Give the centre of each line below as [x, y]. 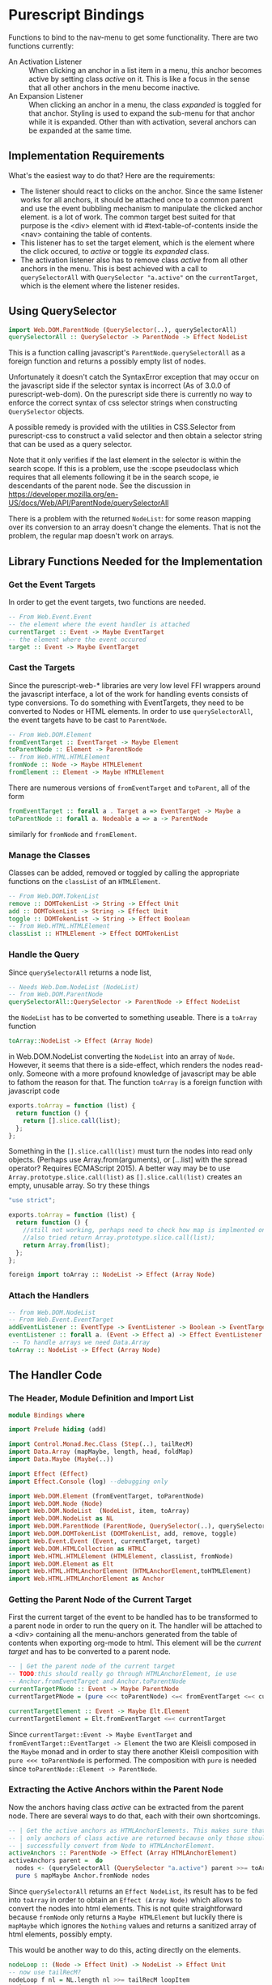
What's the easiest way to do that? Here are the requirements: [112, 175]
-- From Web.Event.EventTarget [61, 1320]
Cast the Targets [42, 668]
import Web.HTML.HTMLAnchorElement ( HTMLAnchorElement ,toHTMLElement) [130, 1571]
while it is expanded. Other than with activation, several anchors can [142, 121]
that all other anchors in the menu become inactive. [115, 87]
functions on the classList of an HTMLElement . [85, 881]
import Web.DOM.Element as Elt [61, 1564]
